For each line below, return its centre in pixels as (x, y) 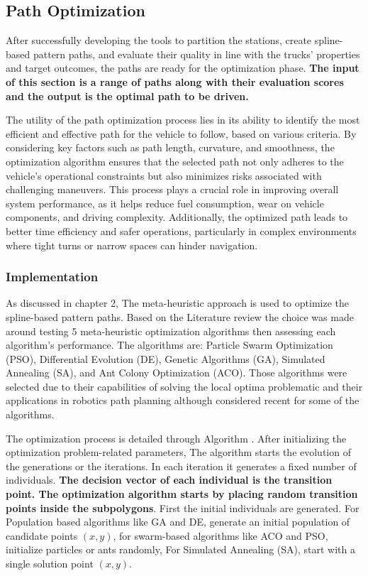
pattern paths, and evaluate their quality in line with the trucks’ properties (196, 54)
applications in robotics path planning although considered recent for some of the (183, 400)
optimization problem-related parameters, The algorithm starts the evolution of (178, 452)
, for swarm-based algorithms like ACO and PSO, (221, 535)
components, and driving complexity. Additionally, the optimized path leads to (177, 217)
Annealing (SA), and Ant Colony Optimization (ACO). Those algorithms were (177, 373)
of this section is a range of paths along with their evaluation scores (175, 81)
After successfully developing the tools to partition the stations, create (159, 40)
